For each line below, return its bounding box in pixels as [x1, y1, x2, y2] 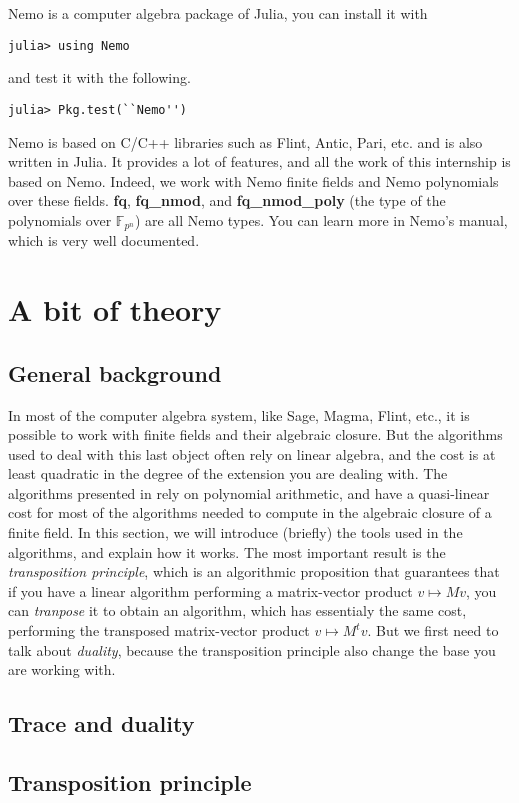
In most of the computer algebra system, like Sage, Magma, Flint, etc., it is [8, 404, 470, 425]
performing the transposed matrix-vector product [8, 620, 310, 641]
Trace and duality [8, 708, 195, 739]
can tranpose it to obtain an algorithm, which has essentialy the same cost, [8, 600, 467, 621]
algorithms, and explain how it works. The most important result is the [8, 541, 446, 562]
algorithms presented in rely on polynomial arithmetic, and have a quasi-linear [8, 482, 490, 503]
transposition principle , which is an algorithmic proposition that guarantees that [8, 561, 500, 582]
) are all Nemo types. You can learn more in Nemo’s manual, [134, 209, 508, 230]
